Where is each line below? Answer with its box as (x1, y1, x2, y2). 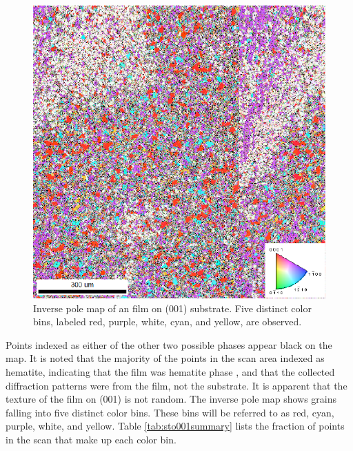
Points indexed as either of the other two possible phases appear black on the (6, 337, 332, 352)
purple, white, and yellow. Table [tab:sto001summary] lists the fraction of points (6, 419, 345, 433)
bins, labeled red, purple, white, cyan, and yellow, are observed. (33, 314, 302, 329)
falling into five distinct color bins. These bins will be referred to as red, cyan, (6, 405, 334, 419)
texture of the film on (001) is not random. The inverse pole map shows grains (6, 392, 337, 406)
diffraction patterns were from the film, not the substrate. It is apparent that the (6, 378, 347, 392)
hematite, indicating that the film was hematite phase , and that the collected (6, 364, 335, 378)
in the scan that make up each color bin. (6, 432, 176, 446)
